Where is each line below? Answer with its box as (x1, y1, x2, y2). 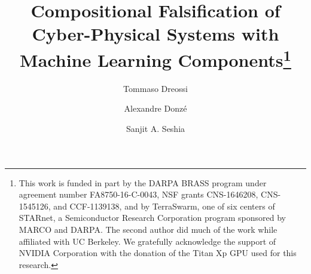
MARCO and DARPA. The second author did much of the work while (19, 223, 278, 235)
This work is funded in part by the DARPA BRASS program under (19, 176, 267, 189)
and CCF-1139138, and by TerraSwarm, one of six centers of (53, 199, 275, 212)
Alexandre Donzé (124, 102, 187, 115)
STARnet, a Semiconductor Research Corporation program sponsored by (19, 211, 286, 224)
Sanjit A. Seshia (126, 122, 185, 135)
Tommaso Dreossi (123, 82, 188, 94)
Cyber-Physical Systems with (32, 21, 279, 46)
